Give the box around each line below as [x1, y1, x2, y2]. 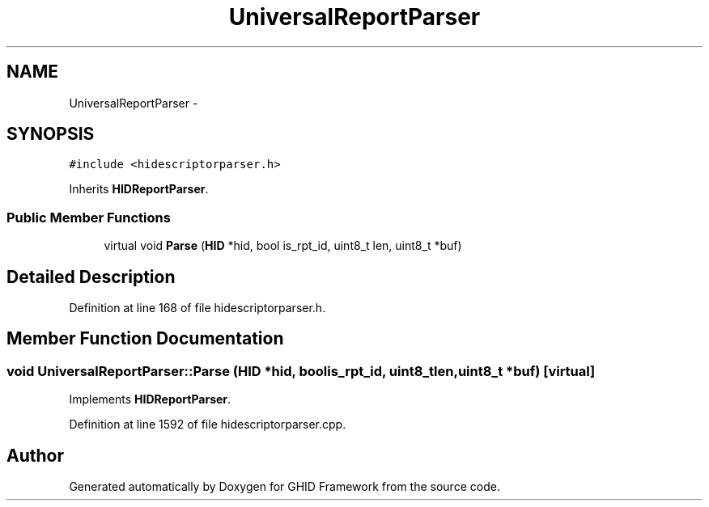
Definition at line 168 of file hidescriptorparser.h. [69, 301, 326, 315]
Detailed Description [6, 266, 176, 287]
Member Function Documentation [6, 328, 284, 349]
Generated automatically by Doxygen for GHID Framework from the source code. [69, 480, 500, 494]
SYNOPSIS [6, 124, 95, 145]
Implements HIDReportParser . [69, 392, 231, 407]
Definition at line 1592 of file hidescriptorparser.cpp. [69, 417, 346, 432]
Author [6, 445, 64, 466]
